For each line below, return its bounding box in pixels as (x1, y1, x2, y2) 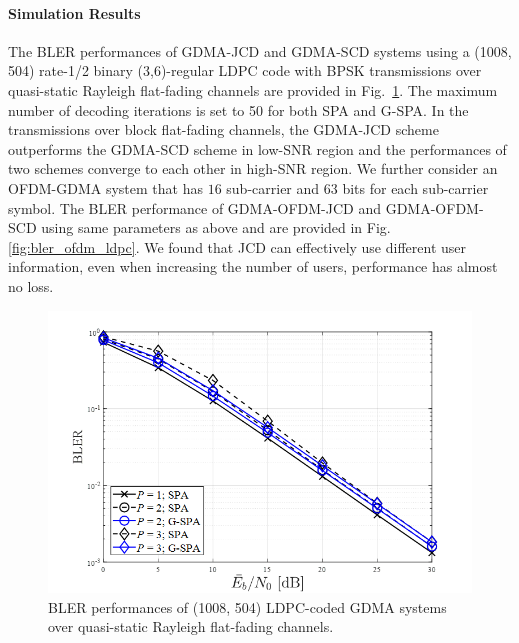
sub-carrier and (226, 177, 320, 198)
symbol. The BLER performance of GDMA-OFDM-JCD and (8, 197, 382, 218)
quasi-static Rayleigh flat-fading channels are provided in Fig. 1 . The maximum (8, 79, 498, 100)
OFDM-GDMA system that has (8, 177, 203, 198)
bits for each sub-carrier (342, 177, 489, 198)
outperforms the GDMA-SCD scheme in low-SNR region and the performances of (8, 138, 507, 159)
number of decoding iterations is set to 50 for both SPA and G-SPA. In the (8, 99, 469, 120)
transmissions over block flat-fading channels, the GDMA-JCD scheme (8, 119, 439, 140)
